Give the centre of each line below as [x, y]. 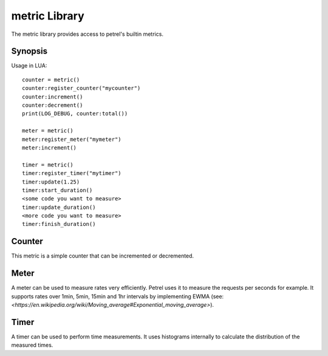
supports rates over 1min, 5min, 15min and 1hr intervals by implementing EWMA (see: [118, 296]
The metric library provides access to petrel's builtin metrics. [87, 34]
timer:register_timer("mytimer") [72, 173]
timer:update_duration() [59, 207]
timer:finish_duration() [59, 224]
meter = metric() [48, 131]
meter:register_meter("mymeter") [72, 139]
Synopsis [29, 51]
